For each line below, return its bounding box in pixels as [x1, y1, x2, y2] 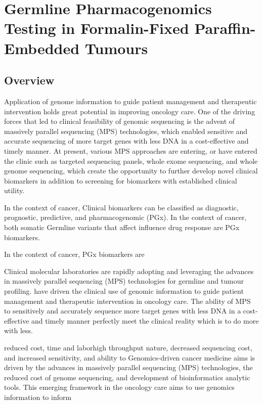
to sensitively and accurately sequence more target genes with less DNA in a [4, 305, 241, 316]
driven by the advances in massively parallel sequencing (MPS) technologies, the [4, 362, 253, 373]
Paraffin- [194, 18, 256, 38]
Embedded [4, 37, 80, 58]
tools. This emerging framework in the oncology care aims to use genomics [4, 382, 235, 392]
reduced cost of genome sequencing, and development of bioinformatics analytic [4, 372, 250, 382]
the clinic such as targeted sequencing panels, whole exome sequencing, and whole [4, 155, 258, 166]
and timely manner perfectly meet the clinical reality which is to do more [31, 315, 259, 326]
